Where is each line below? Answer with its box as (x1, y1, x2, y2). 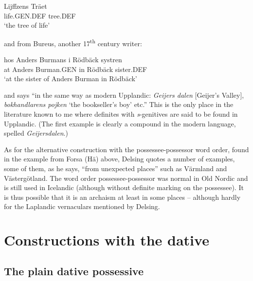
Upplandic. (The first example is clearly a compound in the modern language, (4, 118, 236, 128)
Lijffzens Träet (4, 1, 47, 11)
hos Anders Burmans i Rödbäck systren (4, 54, 122, 65)
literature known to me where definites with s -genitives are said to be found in (4, 109, 238, 119)
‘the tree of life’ (4, 20, 50, 30)
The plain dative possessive (4, 263, 144, 278)
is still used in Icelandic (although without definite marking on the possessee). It (4, 182, 244, 193)
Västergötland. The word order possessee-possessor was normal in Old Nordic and (4, 173, 248, 183)
